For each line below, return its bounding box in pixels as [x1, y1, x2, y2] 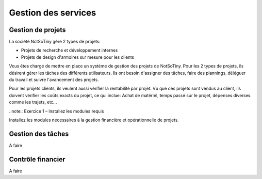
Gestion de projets [9, 26, 66, 34]
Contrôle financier [9, 155, 65, 163]
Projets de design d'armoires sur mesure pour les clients [21, 54, 134, 60]
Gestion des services [9, 7, 97, 18]
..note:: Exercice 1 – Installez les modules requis [9, 108, 104, 114]
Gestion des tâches [9, 130, 69, 138]
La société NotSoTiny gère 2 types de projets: [9, 39, 100, 45]
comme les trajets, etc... [9, 99, 57, 105]
